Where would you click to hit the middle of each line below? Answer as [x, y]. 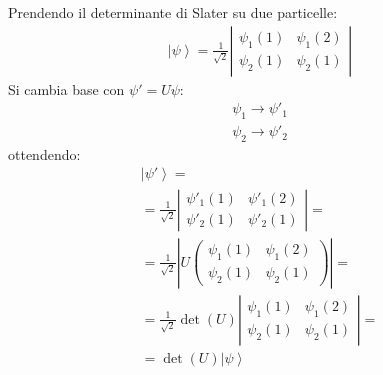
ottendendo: [44, 153]
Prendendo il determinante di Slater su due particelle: [173, 12]
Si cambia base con [66, 88]
